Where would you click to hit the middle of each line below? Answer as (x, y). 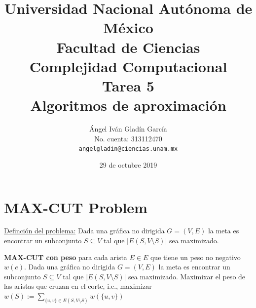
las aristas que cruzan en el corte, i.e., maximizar (78, 286)
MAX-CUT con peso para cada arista (66, 257)
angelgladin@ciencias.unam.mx (128, 149)
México (128, 27)
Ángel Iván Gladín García (128, 129)
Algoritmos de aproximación (128, 105)
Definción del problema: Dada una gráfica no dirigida (84, 231)
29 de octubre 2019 (128, 164)
